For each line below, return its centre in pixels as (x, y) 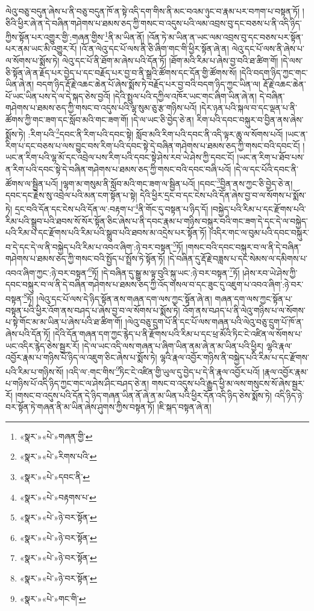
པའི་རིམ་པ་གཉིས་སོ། (35, 371)
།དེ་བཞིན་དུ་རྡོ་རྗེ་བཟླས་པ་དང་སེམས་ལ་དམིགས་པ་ (238, 258)
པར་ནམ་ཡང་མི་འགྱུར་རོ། (41, 49)
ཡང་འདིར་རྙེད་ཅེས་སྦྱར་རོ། (42, 345)
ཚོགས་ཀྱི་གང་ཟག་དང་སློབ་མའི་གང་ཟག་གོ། (67, 119)
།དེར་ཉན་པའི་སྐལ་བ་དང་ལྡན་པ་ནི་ (248, 108)
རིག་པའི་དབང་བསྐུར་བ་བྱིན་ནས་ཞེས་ (250, 119)
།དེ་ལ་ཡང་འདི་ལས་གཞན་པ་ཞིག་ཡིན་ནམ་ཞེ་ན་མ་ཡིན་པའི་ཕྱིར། (173, 345)
